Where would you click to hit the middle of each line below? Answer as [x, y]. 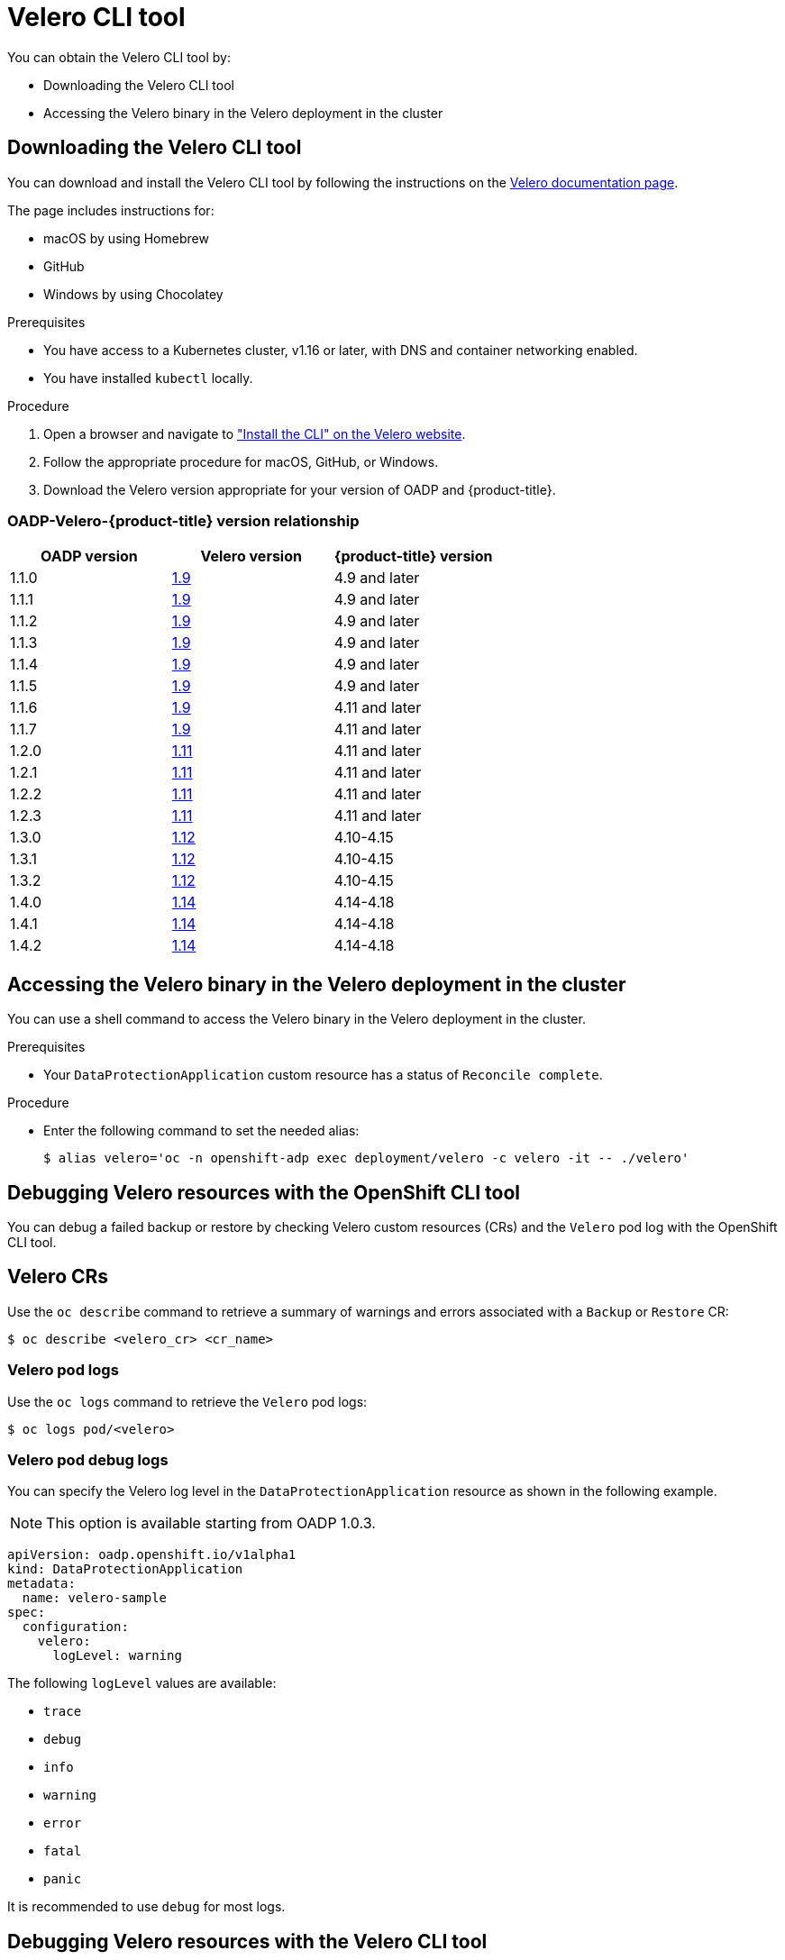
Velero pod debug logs [88, 1460]
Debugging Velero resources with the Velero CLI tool [247, 1941]
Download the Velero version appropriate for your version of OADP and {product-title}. [300, 489]
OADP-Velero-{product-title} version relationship [183, 520]
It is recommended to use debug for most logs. [146, 1907]
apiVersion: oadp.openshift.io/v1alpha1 [152, 1555]
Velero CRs [58, 1277]
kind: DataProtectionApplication [125, 1569]
